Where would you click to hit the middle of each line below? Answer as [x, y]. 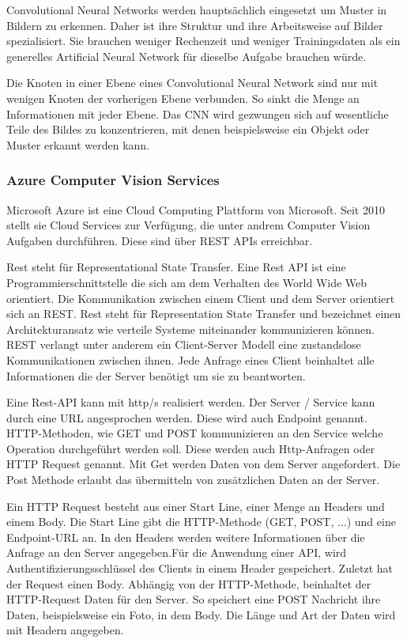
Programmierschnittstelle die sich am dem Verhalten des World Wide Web [187, 282]
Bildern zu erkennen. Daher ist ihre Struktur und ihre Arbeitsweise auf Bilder [195, 25]
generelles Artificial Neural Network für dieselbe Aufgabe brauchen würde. [187, 56]
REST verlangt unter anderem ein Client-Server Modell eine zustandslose [184, 344]
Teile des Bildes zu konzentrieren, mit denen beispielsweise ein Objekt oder [188, 129]
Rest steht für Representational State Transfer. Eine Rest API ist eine [176, 267]
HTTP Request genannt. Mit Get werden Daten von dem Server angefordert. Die [203, 464]
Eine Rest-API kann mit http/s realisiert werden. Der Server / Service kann [191, 402]
